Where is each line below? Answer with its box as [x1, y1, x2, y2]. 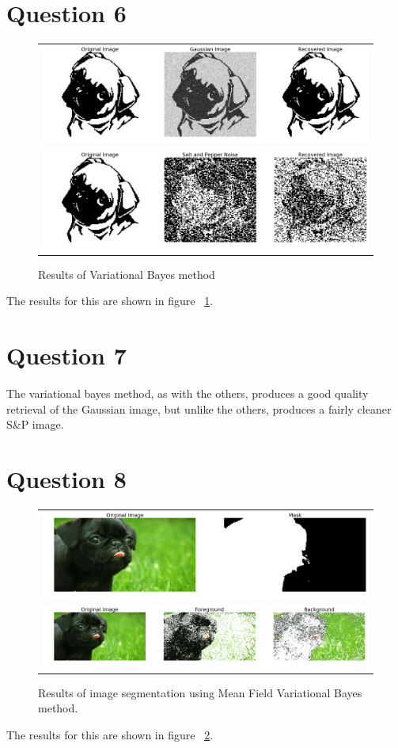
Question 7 [6, 339, 127, 371]
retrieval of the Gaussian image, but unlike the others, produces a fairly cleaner [6, 400, 392, 417]
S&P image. [6, 416, 64, 433]
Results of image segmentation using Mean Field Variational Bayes [38, 684, 362, 700]
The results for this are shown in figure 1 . [6, 292, 214, 309]
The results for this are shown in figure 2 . [6, 727, 214, 742]
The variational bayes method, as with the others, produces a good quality [6, 384, 369, 401]
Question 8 [6, 462, 127, 494]
